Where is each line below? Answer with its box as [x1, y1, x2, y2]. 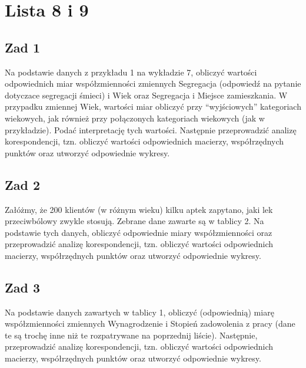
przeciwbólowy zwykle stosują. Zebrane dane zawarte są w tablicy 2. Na [5, 215, 264, 227]
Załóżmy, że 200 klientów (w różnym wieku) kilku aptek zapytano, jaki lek [5, 203, 273, 215]
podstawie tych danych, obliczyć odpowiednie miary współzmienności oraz [5, 226, 272, 238]
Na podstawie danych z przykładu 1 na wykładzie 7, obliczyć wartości [5, 65, 257, 78]
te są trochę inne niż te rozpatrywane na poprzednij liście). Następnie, [5, 328, 258, 341]
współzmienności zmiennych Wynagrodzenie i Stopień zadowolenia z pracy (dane [5, 317, 295, 330]
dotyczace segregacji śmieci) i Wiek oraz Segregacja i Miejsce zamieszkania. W [5, 88, 288, 101]
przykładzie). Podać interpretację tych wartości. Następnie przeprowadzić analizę [5, 123, 297, 136]
